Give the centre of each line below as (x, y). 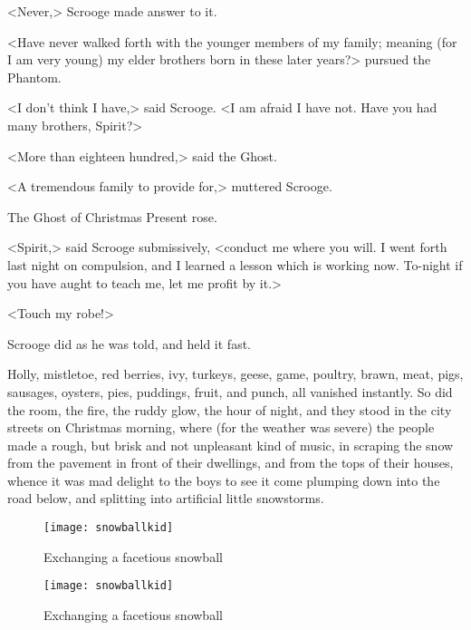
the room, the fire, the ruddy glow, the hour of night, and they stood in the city (230, 409)
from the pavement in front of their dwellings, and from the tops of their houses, (231, 463)
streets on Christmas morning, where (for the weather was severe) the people (221, 427)
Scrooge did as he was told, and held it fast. (129, 343)
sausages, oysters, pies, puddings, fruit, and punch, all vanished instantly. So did (230, 391)
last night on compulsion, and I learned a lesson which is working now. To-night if (235, 264)
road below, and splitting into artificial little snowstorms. (166, 498)
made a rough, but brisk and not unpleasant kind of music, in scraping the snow (231, 445)
